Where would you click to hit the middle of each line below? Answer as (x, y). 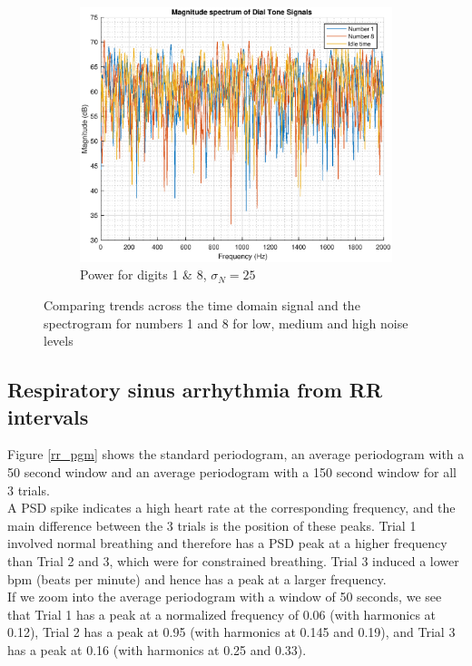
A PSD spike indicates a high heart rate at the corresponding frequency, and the (231, 508)
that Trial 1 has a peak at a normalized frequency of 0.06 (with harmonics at (222, 614)
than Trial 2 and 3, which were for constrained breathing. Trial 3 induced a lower (233, 560)
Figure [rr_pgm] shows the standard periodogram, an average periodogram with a (236, 454)
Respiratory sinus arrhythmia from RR (195, 390)
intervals (48, 416)
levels (59, 341)
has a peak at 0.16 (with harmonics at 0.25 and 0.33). (157, 649)
